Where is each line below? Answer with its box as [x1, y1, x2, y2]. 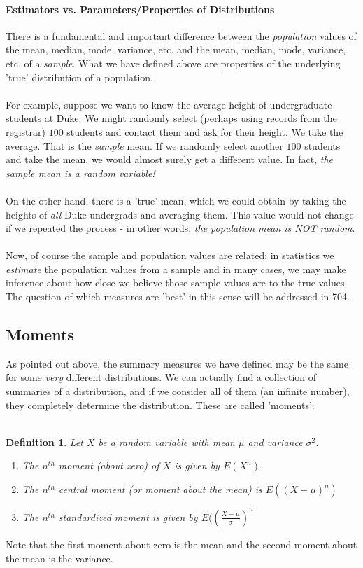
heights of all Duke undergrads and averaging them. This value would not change [6, 207, 354, 221]
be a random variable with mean [98, 434, 235, 449]
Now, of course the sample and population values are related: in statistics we [6, 248, 334, 263]
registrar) [6, 124, 45, 139]
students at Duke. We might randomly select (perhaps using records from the [6, 111, 337, 125]
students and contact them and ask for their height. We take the [66, 124, 343, 139]
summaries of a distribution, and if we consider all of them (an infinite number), [6, 384, 350, 399]
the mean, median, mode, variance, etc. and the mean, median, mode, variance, [6, 42, 346, 57]
